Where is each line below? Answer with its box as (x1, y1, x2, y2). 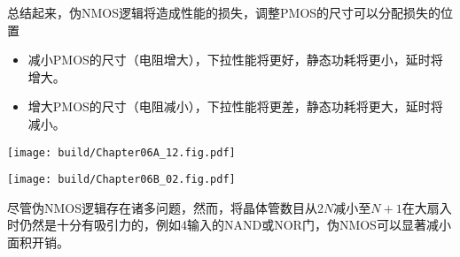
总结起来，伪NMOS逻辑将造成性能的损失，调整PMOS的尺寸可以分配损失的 (7, 4, 441, 21)
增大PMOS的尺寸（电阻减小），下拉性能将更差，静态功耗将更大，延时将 (27, 97, 443, 116)
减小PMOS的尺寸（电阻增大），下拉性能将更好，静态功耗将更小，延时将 (27, 50, 443, 69)
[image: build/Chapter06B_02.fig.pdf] (7, 173, 236, 186)
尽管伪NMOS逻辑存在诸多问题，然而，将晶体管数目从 (7, 198, 318, 216)
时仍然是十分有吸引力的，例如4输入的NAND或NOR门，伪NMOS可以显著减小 (7, 215, 451, 234)
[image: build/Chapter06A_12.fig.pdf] (7, 146, 236, 159)
